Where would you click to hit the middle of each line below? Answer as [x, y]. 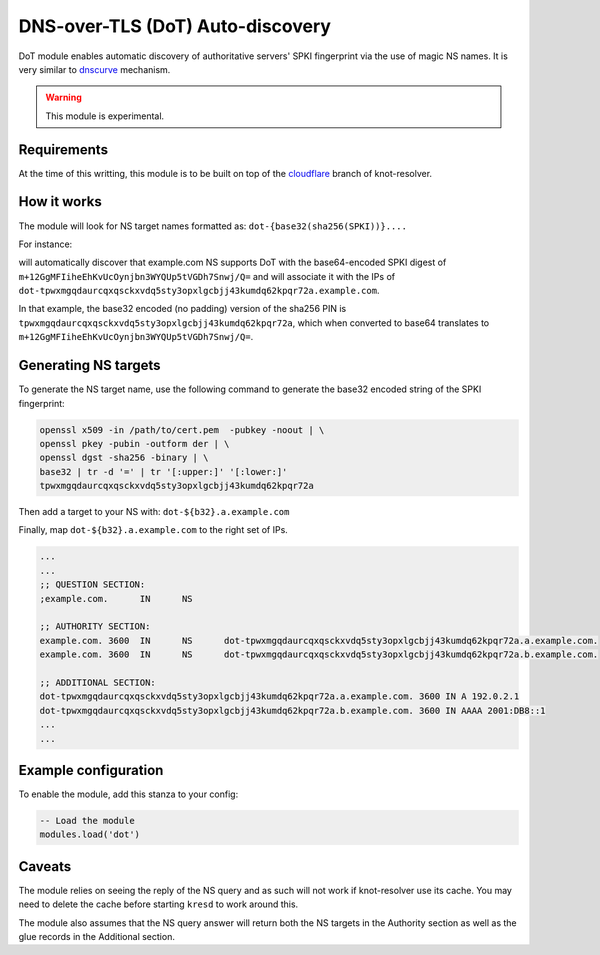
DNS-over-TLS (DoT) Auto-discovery [175, 26]
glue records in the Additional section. [96, 937]
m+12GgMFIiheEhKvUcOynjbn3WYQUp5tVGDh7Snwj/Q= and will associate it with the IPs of [206, 276]
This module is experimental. [105, 116]
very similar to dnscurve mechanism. [94, 69]
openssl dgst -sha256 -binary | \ [124, 458]
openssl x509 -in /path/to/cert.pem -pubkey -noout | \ [182, 429]
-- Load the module [87, 821]
